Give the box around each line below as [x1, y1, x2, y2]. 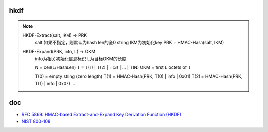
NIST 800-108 [21, 118, 51, 124]
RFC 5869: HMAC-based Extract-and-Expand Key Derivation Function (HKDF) [21, 111, 181, 117]
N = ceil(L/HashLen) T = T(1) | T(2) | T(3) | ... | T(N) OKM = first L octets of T [35, 65, 191, 70]
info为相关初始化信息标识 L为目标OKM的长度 [35, 55, 127, 62]
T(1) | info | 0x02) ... [35, 80, 75, 86]
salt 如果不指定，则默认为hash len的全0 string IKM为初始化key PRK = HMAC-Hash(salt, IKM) [35, 39, 224, 45]
